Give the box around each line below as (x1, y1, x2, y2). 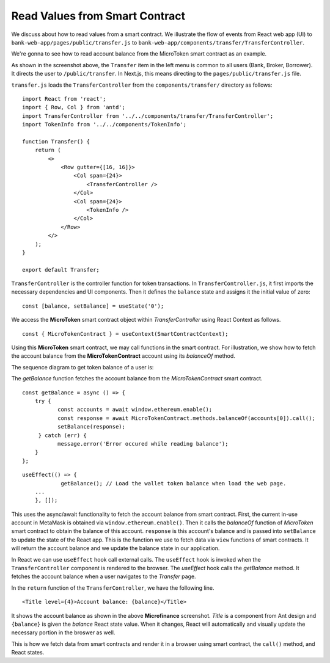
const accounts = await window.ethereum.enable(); (57, 406, 213, 413)
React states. (11, 649, 45, 656)
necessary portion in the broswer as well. (11, 629, 116, 636)
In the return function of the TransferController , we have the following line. (11, 584, 215, 592)
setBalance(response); (57, 423, 125, 430)
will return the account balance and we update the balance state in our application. (11, 545, 220, 552)
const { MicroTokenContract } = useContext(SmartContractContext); (22, 330, 229, 337)
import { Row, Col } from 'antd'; (22, 104, 125, 111)
